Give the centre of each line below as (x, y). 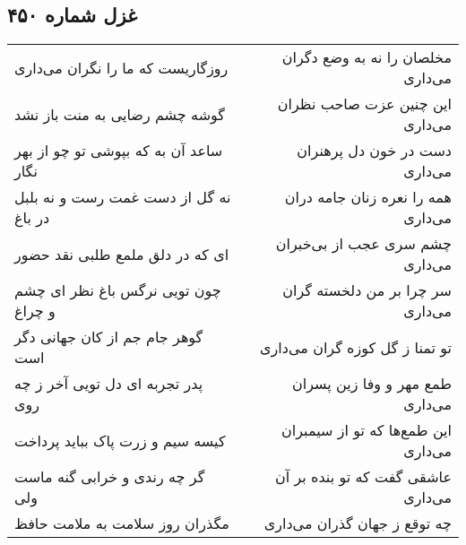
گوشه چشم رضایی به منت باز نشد (120, 114)
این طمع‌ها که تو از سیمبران (367, 430)
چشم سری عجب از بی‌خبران (363, 244)
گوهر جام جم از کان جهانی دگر (109, 337)
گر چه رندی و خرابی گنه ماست (110, 477)
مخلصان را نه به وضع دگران (367, 57)
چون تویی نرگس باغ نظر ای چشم (118, 290)
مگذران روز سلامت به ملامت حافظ (122, 523)
